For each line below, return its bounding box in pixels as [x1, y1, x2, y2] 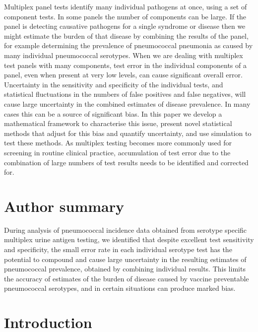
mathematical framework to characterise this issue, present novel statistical [4, 118, 232, 129]
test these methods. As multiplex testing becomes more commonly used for [4, 137, 232, 148]
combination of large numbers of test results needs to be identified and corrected [4, 157, 249, 167]
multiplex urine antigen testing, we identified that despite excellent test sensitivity [4, 234, 254, 245]
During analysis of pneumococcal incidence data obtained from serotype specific [4, 224, 247, 235]
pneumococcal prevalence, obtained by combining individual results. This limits [4, 264, 246, 274]
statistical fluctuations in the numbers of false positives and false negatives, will [4, 89, 246, 99]
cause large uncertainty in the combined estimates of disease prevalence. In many [4, 98, 251, 109]
